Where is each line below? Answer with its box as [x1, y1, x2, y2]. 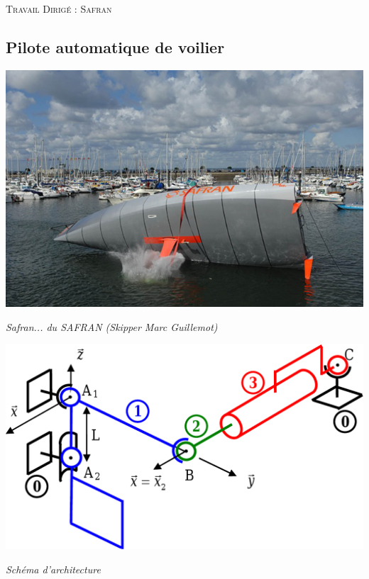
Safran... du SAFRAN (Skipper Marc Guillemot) [6, 320, 218, 335]
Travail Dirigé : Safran [6, 1, 112, 16]
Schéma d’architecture [6, 561, 101, 576]
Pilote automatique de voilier [6, 35, 225, 57]
